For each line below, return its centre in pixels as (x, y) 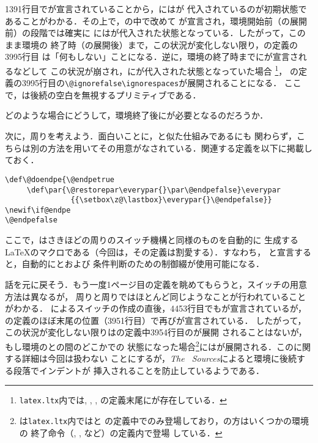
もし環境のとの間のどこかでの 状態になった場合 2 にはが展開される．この (149, 345)
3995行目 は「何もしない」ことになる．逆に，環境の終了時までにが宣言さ (152, 57)
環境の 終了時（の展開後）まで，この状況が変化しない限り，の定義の (160, 44)
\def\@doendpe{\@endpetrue (60, 179)
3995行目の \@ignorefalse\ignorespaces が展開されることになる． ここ (161, 83)
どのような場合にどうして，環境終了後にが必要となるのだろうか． (137, 115)
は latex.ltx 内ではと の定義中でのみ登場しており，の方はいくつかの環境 (164, 420)
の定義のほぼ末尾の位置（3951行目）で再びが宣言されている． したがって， (156, 320)
